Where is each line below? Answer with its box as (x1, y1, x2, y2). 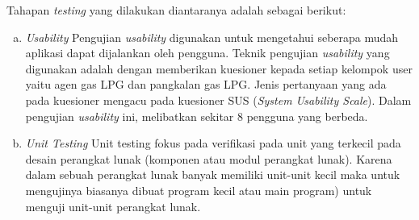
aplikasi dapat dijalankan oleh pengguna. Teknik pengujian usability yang (25, 44, 390, 61)
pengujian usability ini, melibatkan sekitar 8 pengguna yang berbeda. (25, 107, 368, 124)
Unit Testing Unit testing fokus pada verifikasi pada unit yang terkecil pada (25, 135, 401, 152)
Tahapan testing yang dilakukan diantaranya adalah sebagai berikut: (6, 2, 346, 18)
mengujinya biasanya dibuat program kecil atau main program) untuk (25, 181, 372, 198)
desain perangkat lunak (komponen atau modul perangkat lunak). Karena (25, 150, 392, 167)
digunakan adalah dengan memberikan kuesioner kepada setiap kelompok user (25, 60, 413, 77)
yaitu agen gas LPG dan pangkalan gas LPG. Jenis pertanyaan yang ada (25, 76, 387, 93)
